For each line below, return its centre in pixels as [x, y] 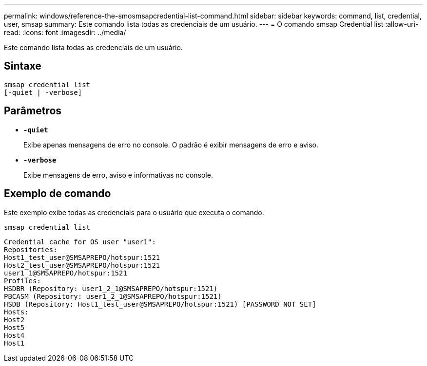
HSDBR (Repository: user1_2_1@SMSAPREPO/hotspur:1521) [111, 288]
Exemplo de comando [58, 194]
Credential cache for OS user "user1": [80, 242]
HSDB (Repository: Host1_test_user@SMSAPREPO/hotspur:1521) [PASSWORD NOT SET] [160, 304]
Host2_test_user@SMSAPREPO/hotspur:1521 [82, 265]
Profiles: [22, 281]
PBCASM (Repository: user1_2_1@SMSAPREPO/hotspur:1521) [113, 296]
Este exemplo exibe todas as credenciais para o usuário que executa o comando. [134, 212]
